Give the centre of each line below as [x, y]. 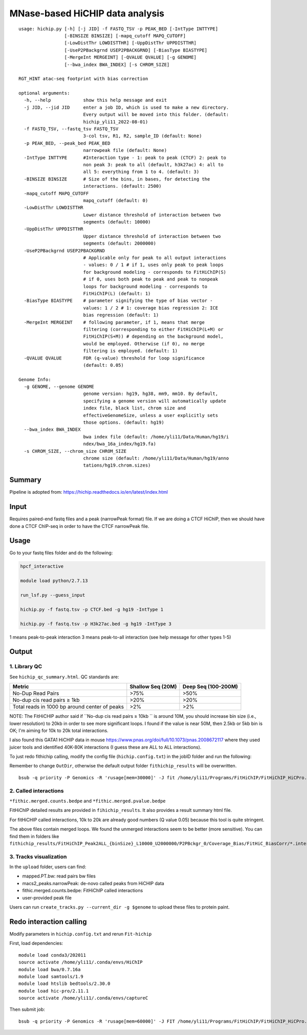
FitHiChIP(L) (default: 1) [117, 293]
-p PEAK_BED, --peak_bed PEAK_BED [67, 143]
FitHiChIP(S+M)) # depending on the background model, [153, 337]
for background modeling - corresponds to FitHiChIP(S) [155, 272]
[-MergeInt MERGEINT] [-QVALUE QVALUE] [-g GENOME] [130, 57]
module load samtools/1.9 [51, 976]
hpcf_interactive [42, 566]
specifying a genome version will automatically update [155, 401]
